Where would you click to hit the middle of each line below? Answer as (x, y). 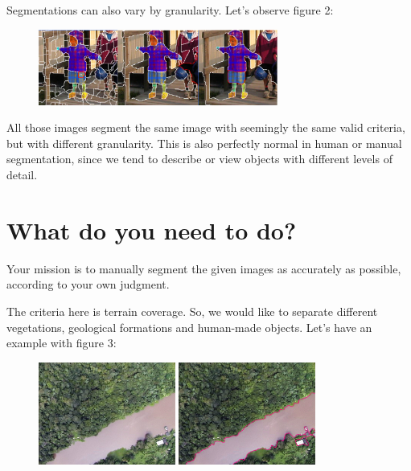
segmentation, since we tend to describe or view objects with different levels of (199, 159)
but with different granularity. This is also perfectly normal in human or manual (204, 143)
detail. (22, 175)
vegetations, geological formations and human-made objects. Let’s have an (189, 327)
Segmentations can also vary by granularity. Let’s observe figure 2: (170, 10)
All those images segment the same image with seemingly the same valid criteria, (206, 127)
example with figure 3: (62, 343)
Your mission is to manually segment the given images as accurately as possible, (204, 268)
